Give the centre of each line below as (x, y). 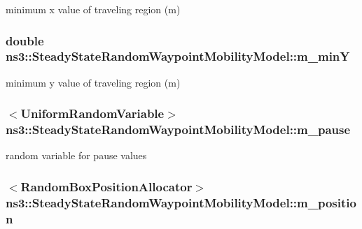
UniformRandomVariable (92, 113)
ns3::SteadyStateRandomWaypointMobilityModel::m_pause (178, 130)
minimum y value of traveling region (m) (93, 82)
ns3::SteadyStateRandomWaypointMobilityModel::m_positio (181, 202)
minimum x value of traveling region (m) (93, 9)
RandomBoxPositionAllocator (106, 186)
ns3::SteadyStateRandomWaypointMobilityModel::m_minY (178, 56)
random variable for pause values (76, 155)
